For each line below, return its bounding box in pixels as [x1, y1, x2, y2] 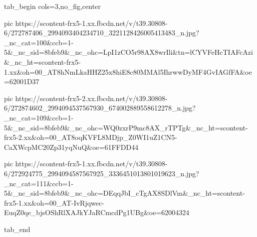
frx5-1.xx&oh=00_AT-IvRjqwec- [4, 197, 104, 208]
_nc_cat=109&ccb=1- [4, 112, 74, 122]
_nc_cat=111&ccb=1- [4, 178, 74, 188]
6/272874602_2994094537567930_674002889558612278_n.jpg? [4, 103, 196, 113]
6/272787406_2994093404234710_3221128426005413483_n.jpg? [4, 27, 199, 38]
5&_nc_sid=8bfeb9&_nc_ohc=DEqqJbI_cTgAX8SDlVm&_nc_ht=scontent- [4, 188, 245, 198]
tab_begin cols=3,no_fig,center [4, 1, 101, 11]
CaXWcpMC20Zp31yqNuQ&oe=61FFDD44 [4, 141, 139, 152]
